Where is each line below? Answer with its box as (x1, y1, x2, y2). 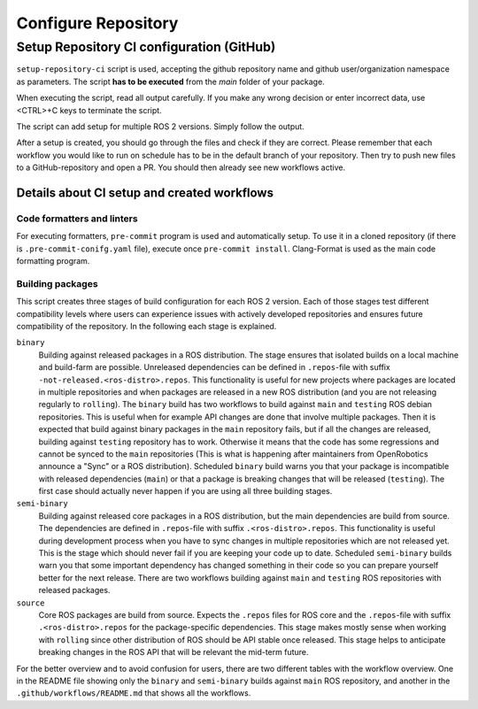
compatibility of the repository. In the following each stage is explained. (16, 320, 277, 331)
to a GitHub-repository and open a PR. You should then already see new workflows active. (16, 162, 345, 173)
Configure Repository (16, 13, 179, 33)
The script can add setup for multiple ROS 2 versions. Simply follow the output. (16, 120, 305, 132)
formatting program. (16, 256, 90, 266)
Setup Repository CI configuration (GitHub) (16, 39, 276, 55)
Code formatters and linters (16, 212, 138, 225)
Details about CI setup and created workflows (16, 185, 274, 200)
